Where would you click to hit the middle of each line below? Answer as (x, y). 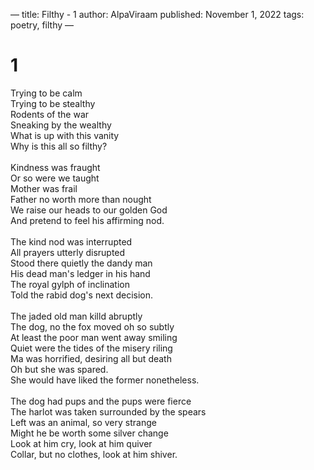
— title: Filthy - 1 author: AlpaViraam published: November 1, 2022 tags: (157, 14)
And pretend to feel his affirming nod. (87, 220)
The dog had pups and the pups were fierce (101, 401)
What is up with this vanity (65, 135)
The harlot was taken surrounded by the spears (108, 411)
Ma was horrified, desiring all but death (91, 358)
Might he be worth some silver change (89, 433)
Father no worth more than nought (81, 199)
